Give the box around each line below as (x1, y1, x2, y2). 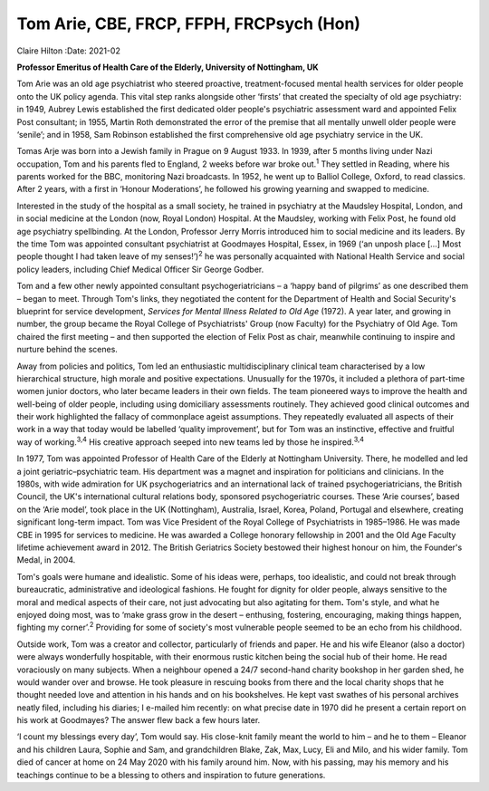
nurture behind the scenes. (16, 344, 118, 355)
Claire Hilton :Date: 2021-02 (16, 45, 121, 56)
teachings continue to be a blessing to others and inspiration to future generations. (16, 769, 326, 780)
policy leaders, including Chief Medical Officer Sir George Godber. (16, 264, 264, 275)
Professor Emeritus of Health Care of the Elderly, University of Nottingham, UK (16, 62, 319, 72)
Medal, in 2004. (16, 555, 76, 565)
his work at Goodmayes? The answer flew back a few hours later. (16, 715, 261, 726)
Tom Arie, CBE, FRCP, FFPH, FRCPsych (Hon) (16, 14, 361, 34)
